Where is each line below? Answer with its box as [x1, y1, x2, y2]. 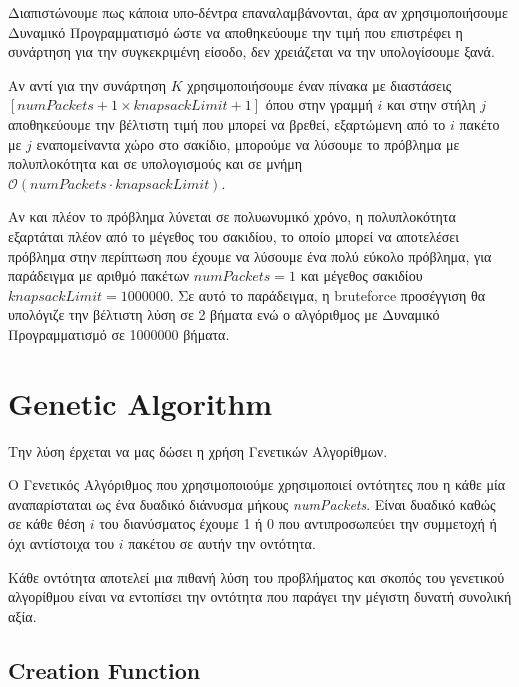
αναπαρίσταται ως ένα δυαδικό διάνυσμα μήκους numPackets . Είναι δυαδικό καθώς [8, 493, 496, 514]
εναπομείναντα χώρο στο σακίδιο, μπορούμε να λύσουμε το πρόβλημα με [36, 133, 460, 154]
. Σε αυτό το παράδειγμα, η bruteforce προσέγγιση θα [169, 284, 486, 305]
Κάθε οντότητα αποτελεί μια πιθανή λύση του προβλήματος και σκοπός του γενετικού [8, 566, 505, 587]
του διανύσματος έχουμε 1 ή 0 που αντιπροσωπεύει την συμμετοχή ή [99, 513, 497, 534]
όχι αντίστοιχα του [8, 533, 115, 553]
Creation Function [8, 654, 201, 685]
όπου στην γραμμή [265, 94, 373, 115]
